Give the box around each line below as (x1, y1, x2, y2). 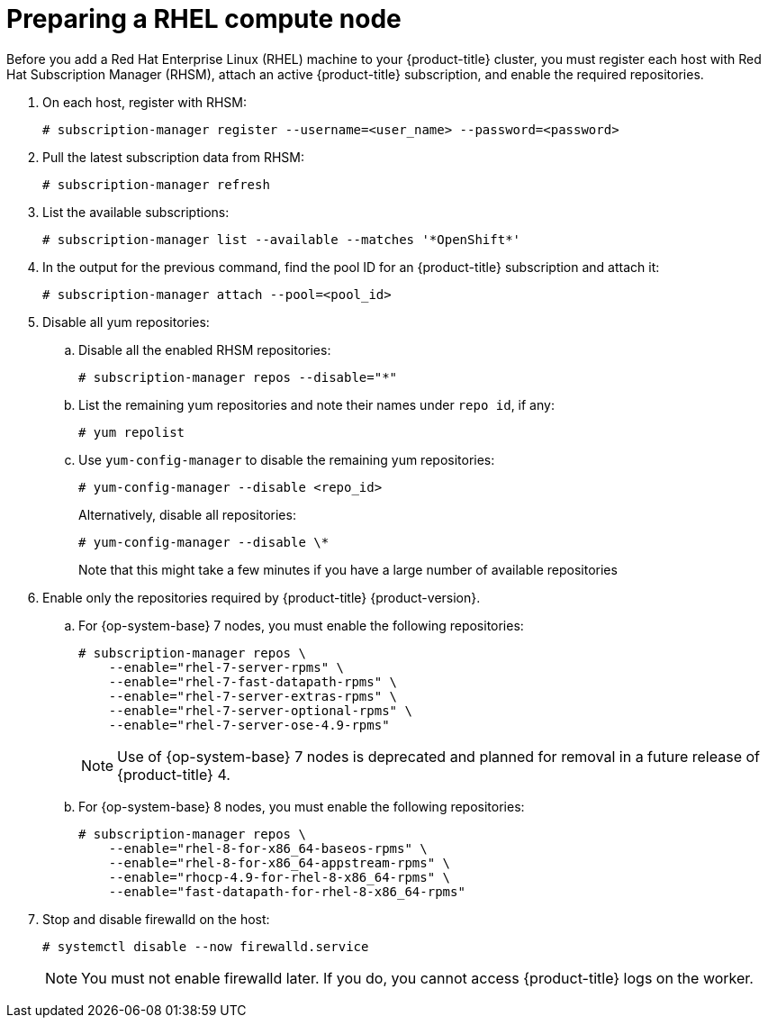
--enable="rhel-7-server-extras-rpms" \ (108, 688, 398, 703)
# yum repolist (78, 424, 185, 440)
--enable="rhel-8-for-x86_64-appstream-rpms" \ (108, 855, 451, 870)
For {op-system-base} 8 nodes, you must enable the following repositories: (78, 798, 525, 814)
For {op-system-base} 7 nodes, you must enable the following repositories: (78, 617, 524, 633)
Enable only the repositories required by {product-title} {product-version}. (42, 589, 481, 605)
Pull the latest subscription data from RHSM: (42, 149, 305, 165)
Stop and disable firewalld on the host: (42, 911, 270, 927)
